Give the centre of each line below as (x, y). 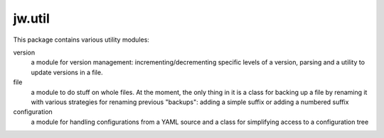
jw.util (31, 18)
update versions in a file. (67, 72)
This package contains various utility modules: (81, 40)
